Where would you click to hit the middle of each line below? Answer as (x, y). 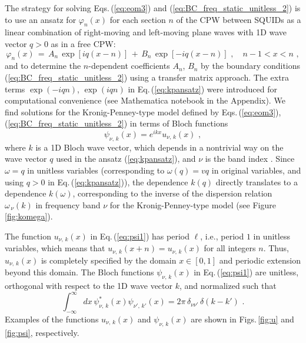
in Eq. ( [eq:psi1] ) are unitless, (246, 272)
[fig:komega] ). (29, 216)
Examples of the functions (52, 319)
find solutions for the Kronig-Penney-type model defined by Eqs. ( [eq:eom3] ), (143, 111)
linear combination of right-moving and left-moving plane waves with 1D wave (146, 32)
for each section (138, 19)
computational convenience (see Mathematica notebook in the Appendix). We (145, 100)
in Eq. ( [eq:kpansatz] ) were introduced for (202, 89)
